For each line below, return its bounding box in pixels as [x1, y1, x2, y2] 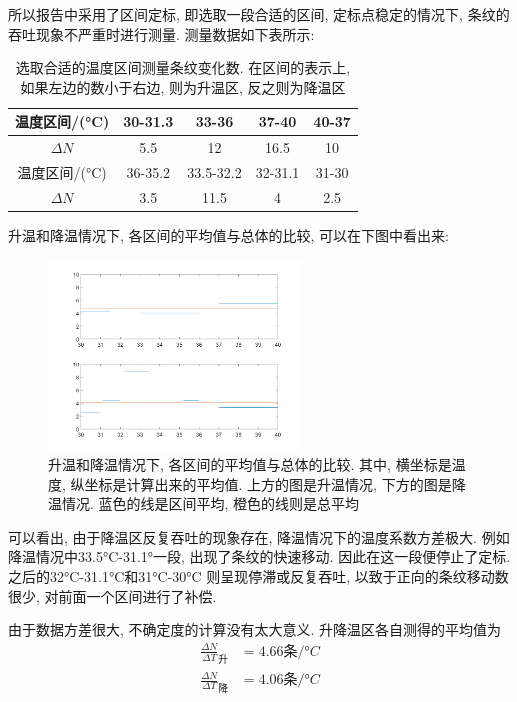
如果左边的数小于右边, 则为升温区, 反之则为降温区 [20, 76, 346, 97]
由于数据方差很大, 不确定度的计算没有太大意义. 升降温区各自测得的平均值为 [8, 619, 502, 640]
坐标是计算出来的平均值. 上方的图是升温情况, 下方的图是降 [84, 473, 466, 494]
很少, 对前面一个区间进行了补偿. [8, 585, 217, 606]
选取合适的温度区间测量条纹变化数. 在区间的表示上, [15, 57, 351, 78]
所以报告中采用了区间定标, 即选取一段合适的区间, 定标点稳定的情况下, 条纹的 [8, 4, 510, 24]
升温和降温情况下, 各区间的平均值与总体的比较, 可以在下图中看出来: [8, 225, 449, 245]
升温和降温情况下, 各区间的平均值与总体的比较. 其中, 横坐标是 [48, 453, 452, 474]
